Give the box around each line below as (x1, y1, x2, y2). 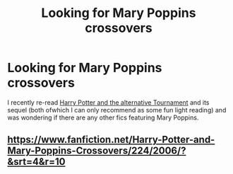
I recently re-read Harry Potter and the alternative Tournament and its (7, 98, 210, 107)
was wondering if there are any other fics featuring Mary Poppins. (7, 113, 199, 122)
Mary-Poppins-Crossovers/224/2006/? (7, 145, 186, 157)
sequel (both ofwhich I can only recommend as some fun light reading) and (7, 105, 227, 114)
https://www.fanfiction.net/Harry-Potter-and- (7, 134, 215, 146)
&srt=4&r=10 (7, 156, 66, 168)
